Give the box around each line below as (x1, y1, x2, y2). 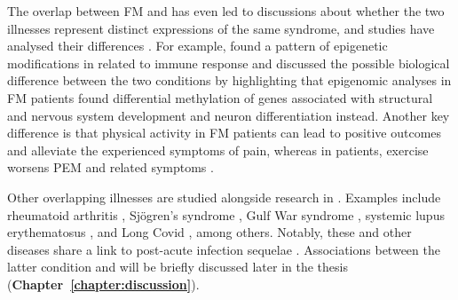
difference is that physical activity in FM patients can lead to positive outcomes (7, 123, 442, 142)
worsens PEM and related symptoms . (7, 158, 214, 177)
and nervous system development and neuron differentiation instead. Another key (7, 106, 450, 124)
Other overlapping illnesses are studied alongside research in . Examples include (7, 187, 441, 206)
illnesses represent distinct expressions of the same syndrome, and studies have (7, 19, 435, 37)
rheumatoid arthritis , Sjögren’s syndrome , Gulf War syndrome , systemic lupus (7, 205, 445, 224)
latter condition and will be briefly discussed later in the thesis (7, 257, 348, 276)
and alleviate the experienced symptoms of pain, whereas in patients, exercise (7, 140, 429, 159)
